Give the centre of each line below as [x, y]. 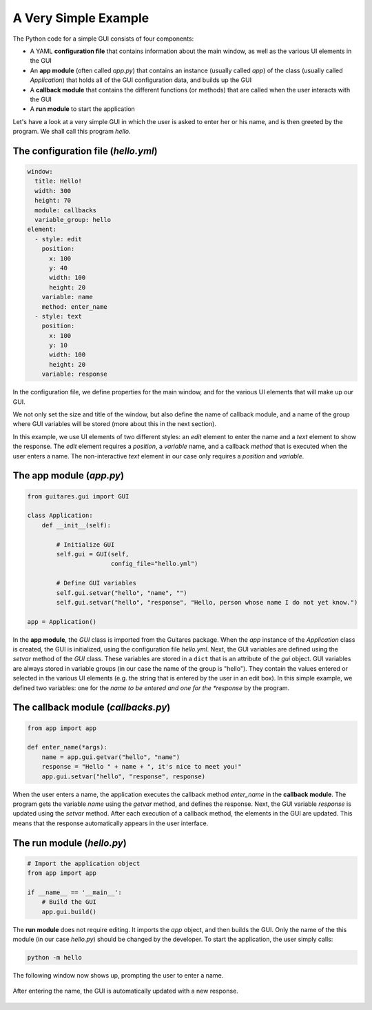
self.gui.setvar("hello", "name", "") [122, 593]
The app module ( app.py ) [68, 476]
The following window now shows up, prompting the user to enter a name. [118, 976]
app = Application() [62, 622]
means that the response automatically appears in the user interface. [111, 823]
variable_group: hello [73, 220]
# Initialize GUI [85, 544]
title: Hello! [59, 181]
